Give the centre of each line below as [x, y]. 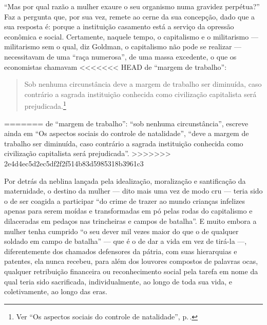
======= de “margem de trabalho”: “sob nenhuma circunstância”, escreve [126, 123]
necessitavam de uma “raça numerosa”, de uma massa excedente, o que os [120, 56]
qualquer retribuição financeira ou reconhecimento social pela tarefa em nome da [131, 271]
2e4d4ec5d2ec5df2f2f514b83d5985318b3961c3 [74, 163]
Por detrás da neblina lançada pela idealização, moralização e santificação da [125, 180]
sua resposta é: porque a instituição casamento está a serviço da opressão [119, 26]
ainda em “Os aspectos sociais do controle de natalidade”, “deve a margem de [127, 133]
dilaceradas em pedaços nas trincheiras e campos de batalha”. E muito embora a [130, 221]
